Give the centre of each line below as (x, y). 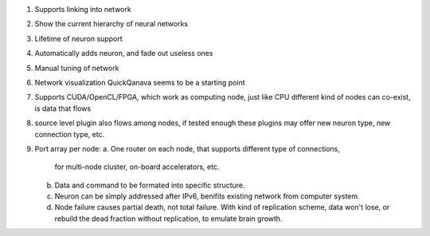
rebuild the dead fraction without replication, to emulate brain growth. (168, 218)
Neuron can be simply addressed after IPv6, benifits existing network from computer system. (207, 196)
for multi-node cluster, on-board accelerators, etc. (137, 167)
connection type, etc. (70, 134)
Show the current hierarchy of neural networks (111, 24)
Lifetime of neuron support (78, 38)
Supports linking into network (83, 9)
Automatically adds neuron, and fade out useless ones (124, 53)
